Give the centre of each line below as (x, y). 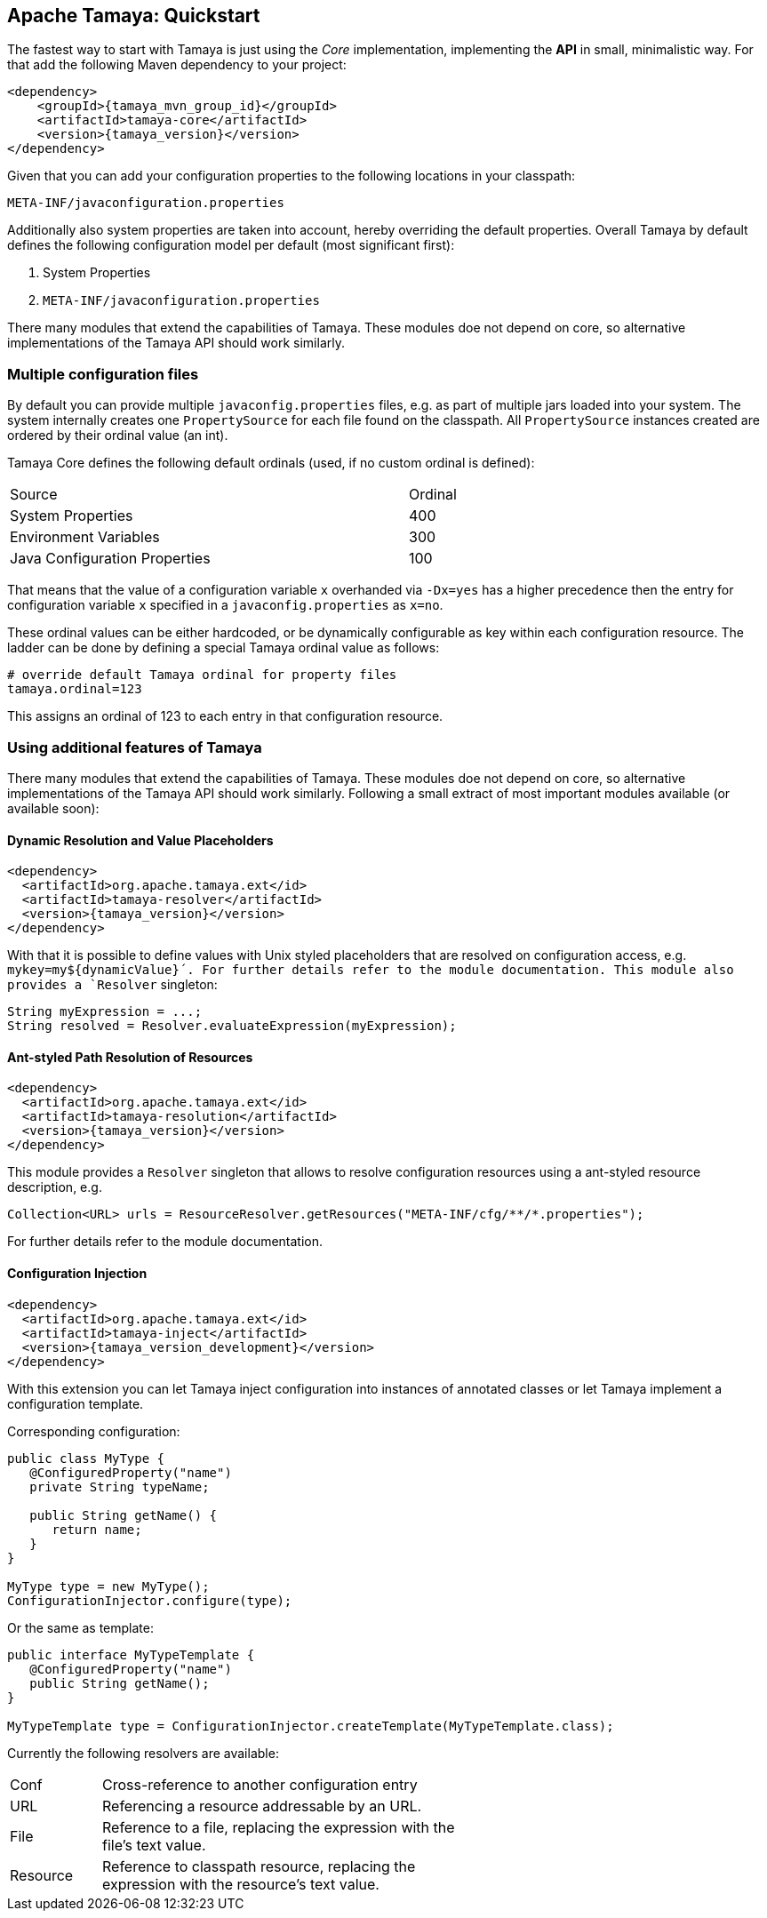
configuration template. (76, 1403)
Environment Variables (85, 537)
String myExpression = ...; (105, 1012)
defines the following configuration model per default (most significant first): (231, 245)
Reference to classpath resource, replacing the (259, 1866)
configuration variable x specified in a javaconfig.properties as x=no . (225, 605)
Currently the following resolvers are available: (143, 1753)
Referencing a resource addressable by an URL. (262, 1806)
